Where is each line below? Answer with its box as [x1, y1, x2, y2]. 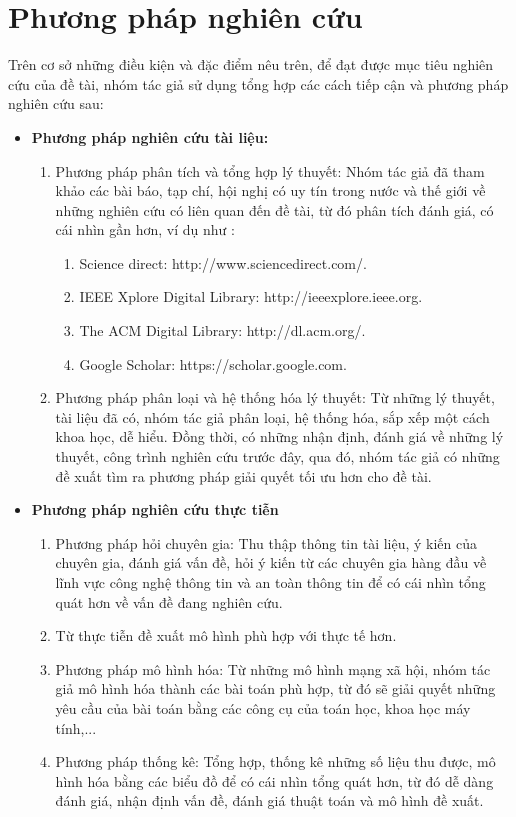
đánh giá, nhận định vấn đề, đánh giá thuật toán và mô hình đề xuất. [55, 790, 484, 811]
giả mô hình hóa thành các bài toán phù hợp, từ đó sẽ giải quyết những [55, 678, 496, 699]
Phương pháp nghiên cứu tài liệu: [31, 126, 269, 147]
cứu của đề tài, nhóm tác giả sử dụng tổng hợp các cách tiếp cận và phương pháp [8, 73, 509, 94]
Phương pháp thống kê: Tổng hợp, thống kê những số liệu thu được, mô [55, 751, 496, 772]
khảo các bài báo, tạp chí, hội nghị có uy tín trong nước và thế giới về [55, 180, 486, 201]
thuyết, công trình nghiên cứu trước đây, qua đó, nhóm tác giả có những [55, 446, 500, 467]
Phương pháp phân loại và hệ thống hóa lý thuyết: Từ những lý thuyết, [55, 387, 495, 408]
